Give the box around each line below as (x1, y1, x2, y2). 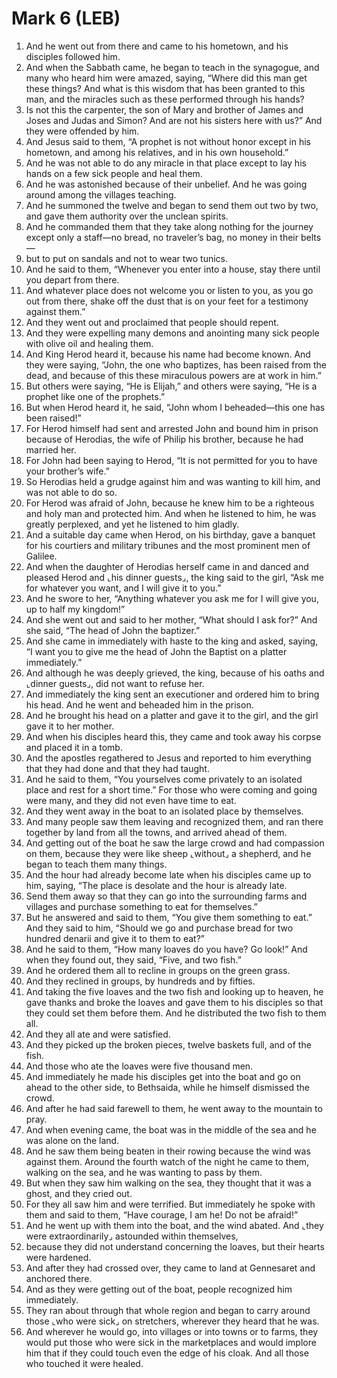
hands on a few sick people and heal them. (25, 167, 203, 179)
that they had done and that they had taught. (25, 762, 210, 774)
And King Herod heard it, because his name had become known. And (25, 348, 311, 360)
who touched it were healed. (25, 1357, 144, 1369)
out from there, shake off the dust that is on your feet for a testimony (25, 295, 309, 307)
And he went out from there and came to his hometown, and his (25, 40, 289, 52)
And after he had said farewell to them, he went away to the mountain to (25, 1102, 323, 1114)
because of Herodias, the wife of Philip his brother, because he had (25, 433, 304, 445)
